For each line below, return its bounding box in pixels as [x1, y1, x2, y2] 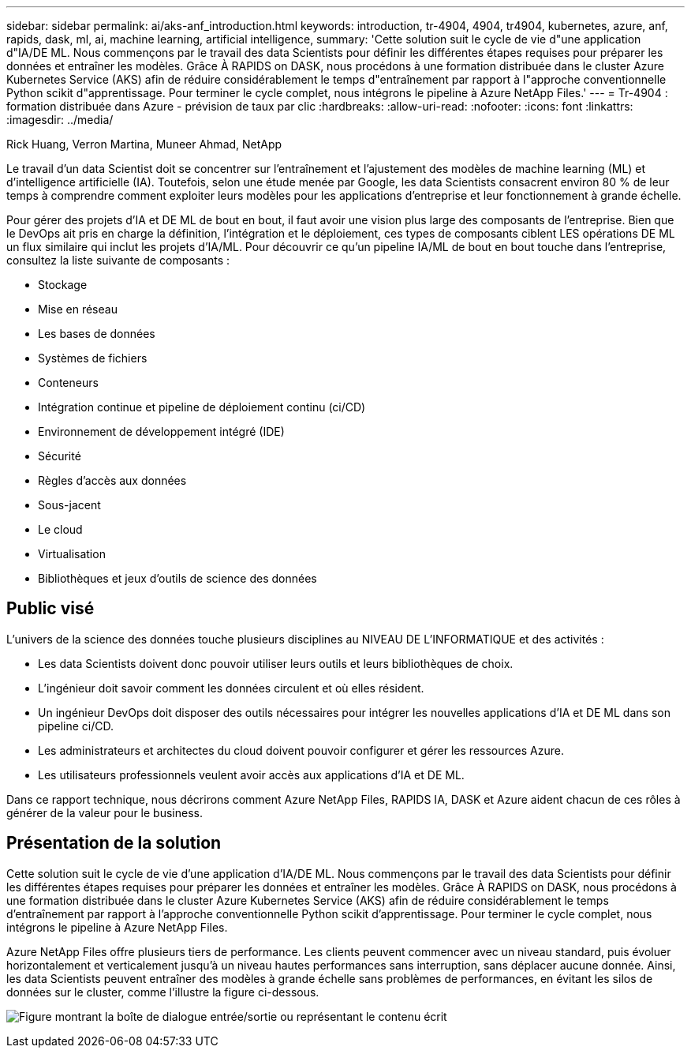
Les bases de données [38, 327, 155, 340]
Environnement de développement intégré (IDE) [38, 425, 285, 438]
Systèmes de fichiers [38, 351, 148, 365]
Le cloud [38, 523, 83, 536]
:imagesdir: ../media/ [6, 113, 114, 126]
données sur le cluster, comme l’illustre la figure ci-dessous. [6, 985, 319, 999]
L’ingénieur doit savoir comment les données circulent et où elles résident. [38, 681, 424, 695]
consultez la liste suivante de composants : [6, 253, 230, 267]
